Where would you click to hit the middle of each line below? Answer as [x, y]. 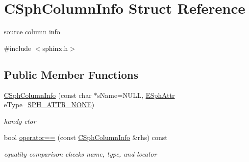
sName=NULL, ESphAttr [136, 95]
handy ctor [20, 121]
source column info [32, 32]
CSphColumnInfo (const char [48, 95]
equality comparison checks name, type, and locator [80, 153]
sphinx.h [55, 48]
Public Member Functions [71, 74]
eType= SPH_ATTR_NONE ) [49, 104]
